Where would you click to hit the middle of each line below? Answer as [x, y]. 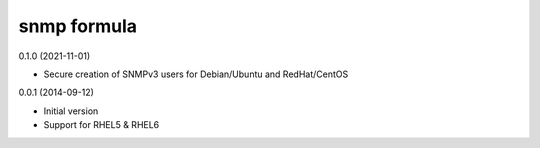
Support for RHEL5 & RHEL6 [101, 125]
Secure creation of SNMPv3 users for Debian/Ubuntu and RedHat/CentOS [196, 74]
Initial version [71, 111]
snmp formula [78, 26]
